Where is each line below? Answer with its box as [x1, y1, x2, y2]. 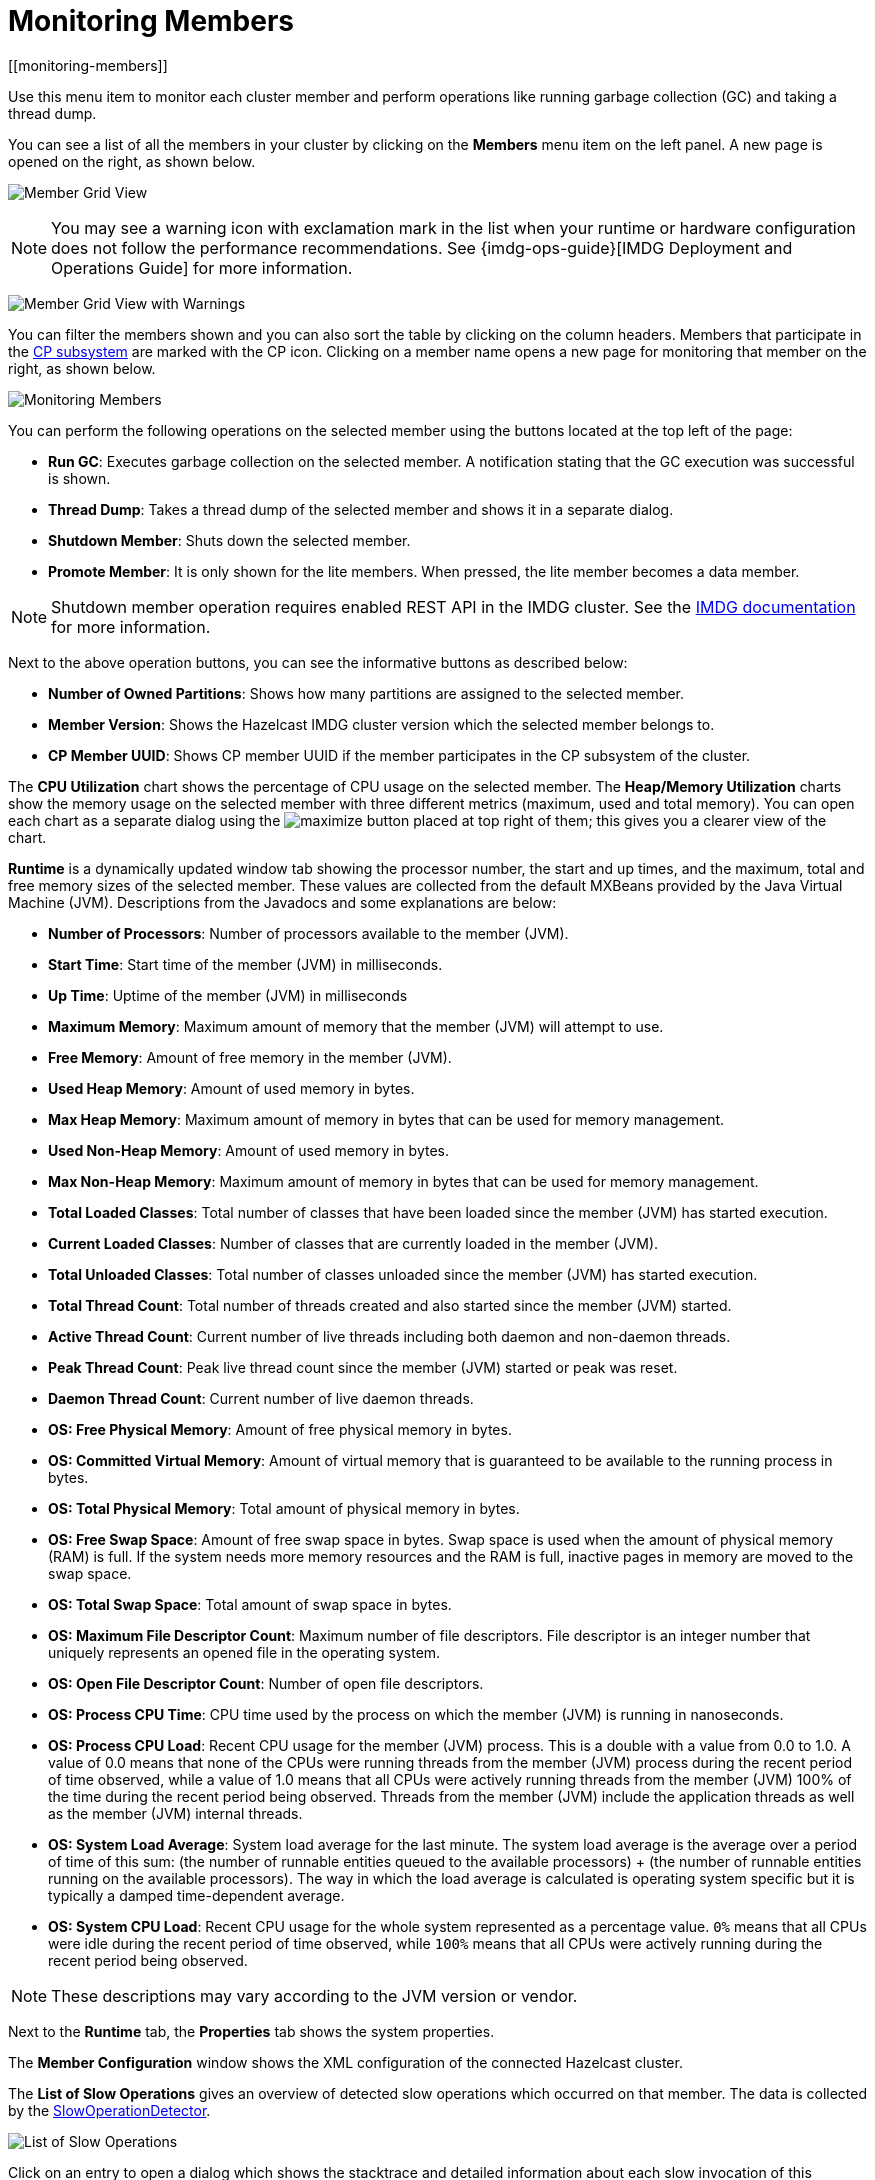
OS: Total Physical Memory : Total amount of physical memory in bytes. [48, 1499, 520, 1517]
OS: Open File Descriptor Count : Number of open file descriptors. [48, 1674, 484, 1692]
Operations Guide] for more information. [51, 257, 353, 278]
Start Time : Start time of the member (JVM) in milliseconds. [48, 955, 443, 973]
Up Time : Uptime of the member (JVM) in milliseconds [48, 986, 408, 1004]
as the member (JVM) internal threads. [48, 1804, 303, 1822]
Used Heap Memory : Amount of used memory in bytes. [48, 1079, 415, 1097]
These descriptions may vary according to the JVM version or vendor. [51, 1985, 578, 2006]
